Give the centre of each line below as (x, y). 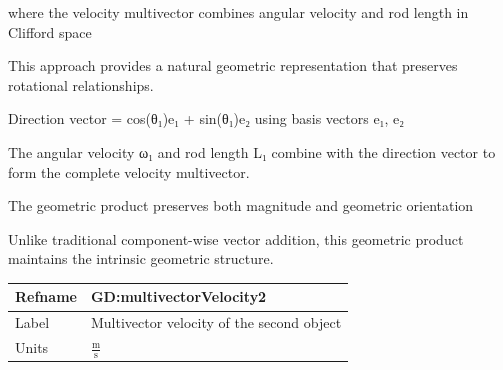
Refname (46, 296)
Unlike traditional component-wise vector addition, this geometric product (236, 238)
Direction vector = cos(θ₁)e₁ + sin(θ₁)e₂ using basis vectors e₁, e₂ (206, 118)
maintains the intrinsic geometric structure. (141, 258)
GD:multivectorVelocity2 (178, 296)
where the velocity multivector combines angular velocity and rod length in (238, 12)
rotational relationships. (81, 84)
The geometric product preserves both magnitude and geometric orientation (241, 205)
